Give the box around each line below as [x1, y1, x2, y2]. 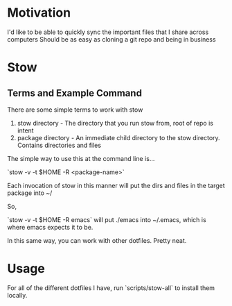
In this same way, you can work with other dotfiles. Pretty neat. [7, 236, 187, 244]
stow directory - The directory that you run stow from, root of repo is [17, 119, 213, 127]
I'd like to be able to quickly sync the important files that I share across [7, 28, 209, 36]
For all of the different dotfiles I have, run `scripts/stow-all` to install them [7, 283, 215, 292]
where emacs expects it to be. [7, 223, 93, 231]
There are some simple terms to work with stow [7, 105, 143, 114]
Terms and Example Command [7, 87, 142, 99]
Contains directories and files [17, 141, 102, 149]
